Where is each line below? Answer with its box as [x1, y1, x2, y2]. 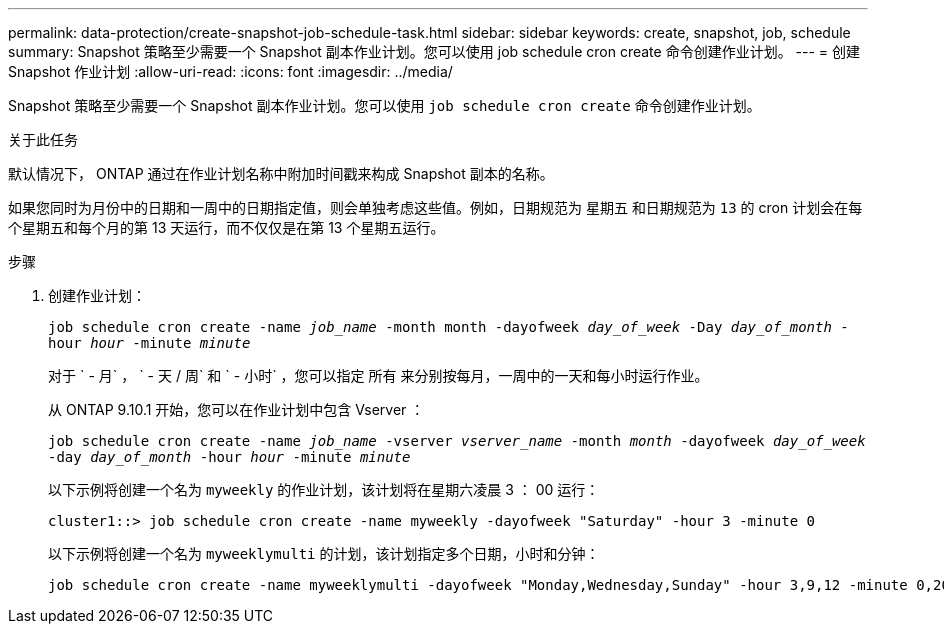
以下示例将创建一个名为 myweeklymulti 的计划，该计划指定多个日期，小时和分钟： [48, 545, 600, 562]
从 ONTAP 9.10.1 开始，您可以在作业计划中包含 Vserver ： [48, 401, 425, 418]
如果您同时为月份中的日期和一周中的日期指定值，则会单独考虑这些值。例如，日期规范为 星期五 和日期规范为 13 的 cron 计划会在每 [8, 199, 863, 216]
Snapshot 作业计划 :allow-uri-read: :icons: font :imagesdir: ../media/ [8, 63, 453, 80]
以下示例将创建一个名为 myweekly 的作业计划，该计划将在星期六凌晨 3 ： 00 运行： [48, 481, 600, 498]
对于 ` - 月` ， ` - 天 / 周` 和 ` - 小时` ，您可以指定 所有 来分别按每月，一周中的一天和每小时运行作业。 [48, 367, 709, 384]
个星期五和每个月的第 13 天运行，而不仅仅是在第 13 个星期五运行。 [8, 219, 445, 236]
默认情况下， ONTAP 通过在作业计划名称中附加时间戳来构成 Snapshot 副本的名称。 [8, 165, 554, 182]
